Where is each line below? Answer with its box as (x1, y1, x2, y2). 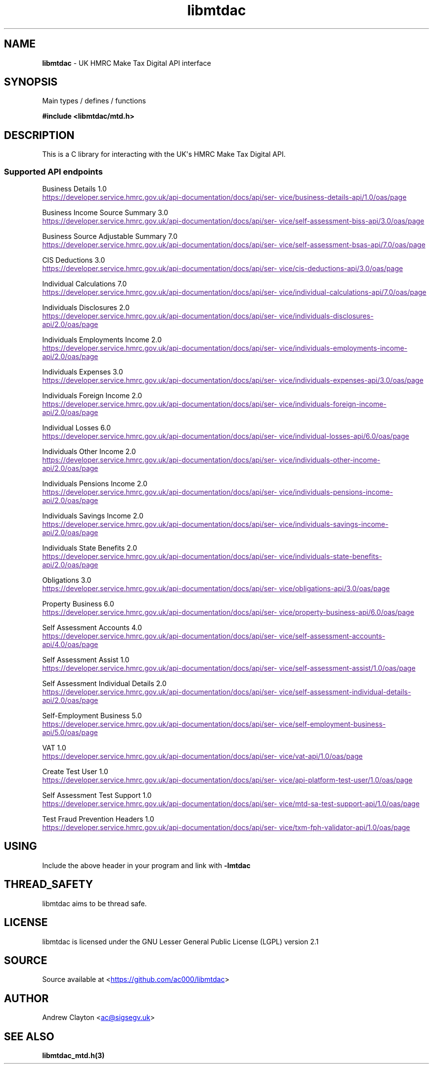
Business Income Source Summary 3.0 (42, 208, 169, 217)
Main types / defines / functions (42, 96, 146, 105)
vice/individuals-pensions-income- (279, 488, 393, 497)
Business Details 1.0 (42, 185, 107, 193)
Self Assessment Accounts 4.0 (42, 623, 142, 632)
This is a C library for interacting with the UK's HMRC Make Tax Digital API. (42, 150, 286, 159)
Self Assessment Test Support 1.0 (42, 791, 152, 800)
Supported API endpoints (4, 166, 103, 177)
